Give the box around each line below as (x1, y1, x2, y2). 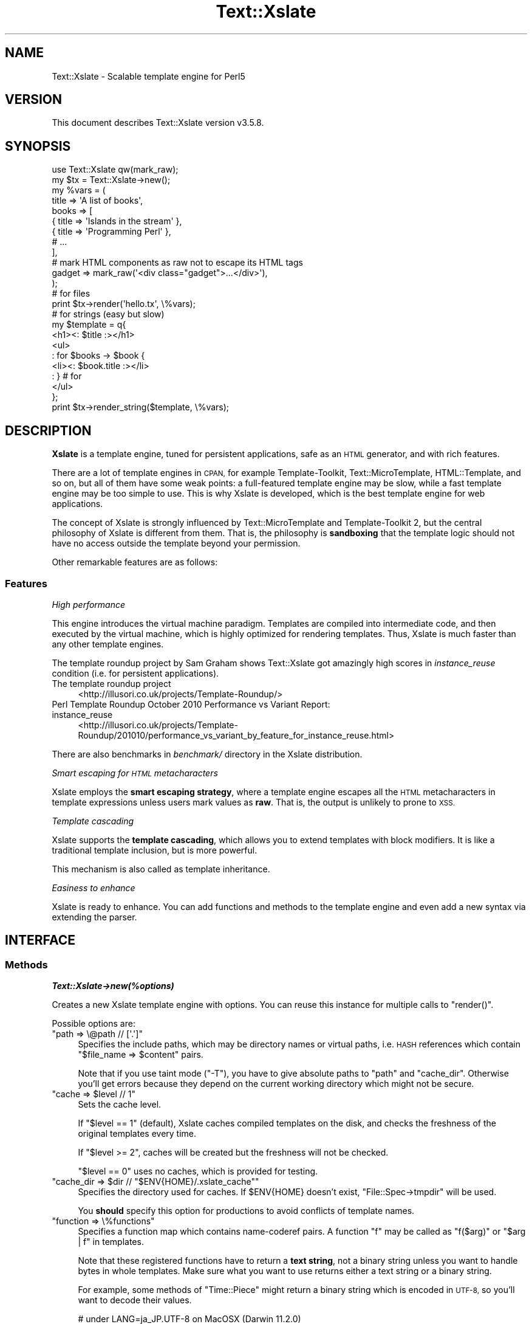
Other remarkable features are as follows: (52, 557, 218, 568)
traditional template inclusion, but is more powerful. (52, 844, 257, 855)
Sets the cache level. (78, 1099, 162, 1110)
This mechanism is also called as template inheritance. (52, 863, 270, 874)
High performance (52, 599, 126, 610)
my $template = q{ (52, 319, 126, 330)
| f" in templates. (78, 1236, 144, 1247)
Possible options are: (52, 1018, 135, 1029)
